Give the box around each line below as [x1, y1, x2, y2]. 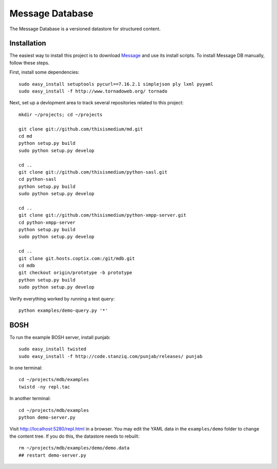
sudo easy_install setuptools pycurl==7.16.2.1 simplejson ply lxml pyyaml [18, 81, 213, 87]
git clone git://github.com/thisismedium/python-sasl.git [18, 169, 168, 175]
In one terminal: [9, 365, 43, 371]
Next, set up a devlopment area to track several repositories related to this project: [9, 100, 184, 106]
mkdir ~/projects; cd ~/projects [18, 111, 103, 118]
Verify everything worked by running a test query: [9, 295, 115, 302]
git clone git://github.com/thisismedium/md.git [18, 126, 143, 132]
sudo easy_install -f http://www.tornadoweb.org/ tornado [18, 88, 168, 95]
